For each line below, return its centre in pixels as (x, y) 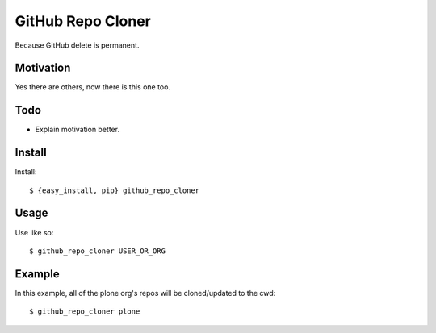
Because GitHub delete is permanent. (77, 45)
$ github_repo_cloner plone (85, 312)
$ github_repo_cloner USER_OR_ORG (97, 251)
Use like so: (34, 232)
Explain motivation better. (78, 130)
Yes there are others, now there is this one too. (93, 87)
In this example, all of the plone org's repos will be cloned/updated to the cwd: (145, 293)
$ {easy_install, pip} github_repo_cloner (115, 190)
